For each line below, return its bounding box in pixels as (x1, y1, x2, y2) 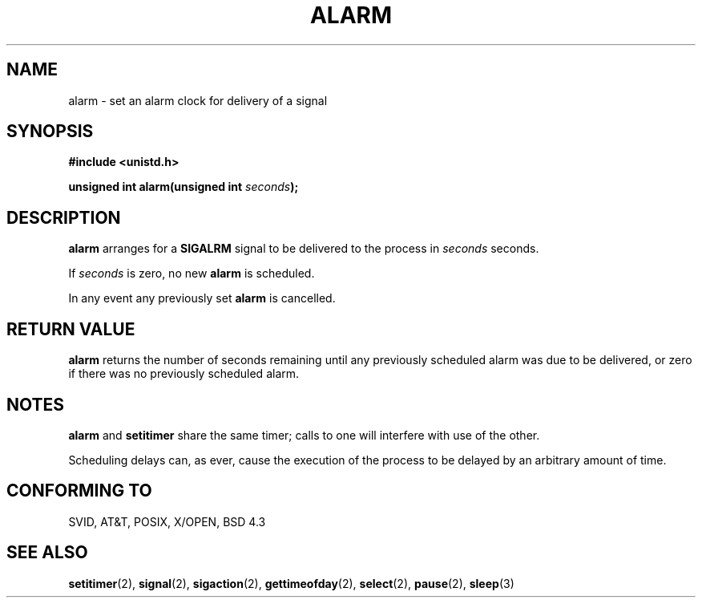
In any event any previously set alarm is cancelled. (68, 291, 336, 306)
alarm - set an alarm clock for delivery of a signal (68, 93, 328, 107)
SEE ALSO (6, 542, 88, 563)
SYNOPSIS (6, 121, 94, 142)
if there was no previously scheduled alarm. (68, 367, 300, 381)
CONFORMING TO (6, 480, 152, 501)
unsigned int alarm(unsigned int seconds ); (68, 180, 299, 194)
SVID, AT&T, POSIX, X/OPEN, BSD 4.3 (68, 514, 266, 529)
